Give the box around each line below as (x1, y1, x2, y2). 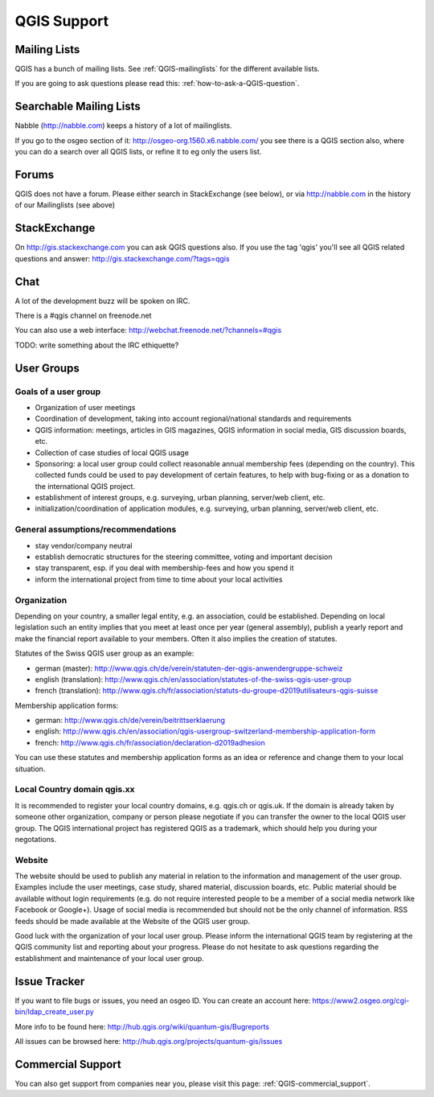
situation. (14, 764, 46, 774)
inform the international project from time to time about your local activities (35, 574, 283, 584)
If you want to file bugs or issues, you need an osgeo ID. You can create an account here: (14, 996, 311, 1005)
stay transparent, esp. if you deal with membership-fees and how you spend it (35, 563, 294, 573)
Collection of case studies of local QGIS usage (35, 447, 189, 458)
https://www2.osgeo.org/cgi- (312, 996, 410, 1005)
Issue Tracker (14, 974, 85, 988)
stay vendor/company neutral (35, 540, 133, 550)
